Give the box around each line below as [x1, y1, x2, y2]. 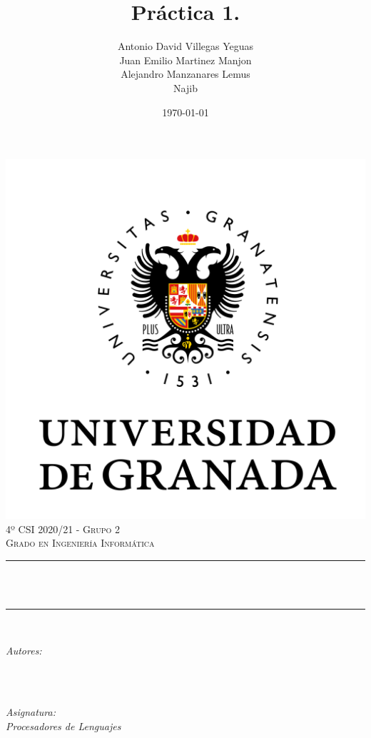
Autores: [6, 642, 42, 657]
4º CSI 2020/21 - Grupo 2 [6, 521, 120, 536]
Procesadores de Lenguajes [6, 719, 121, 734]
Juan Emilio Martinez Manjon [119, 52, 252, 67]
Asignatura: [6, 704, 56, 719]
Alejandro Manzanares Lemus [121, 66, 250, 81]
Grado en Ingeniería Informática [6, 535, 155, 550]
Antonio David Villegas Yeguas [117, 39, 254, 54]
